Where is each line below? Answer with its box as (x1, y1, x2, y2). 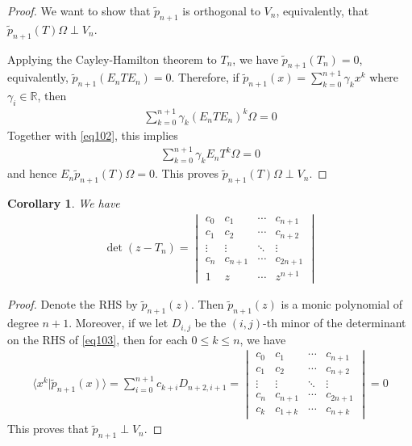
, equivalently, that (276, 2, 369, 19)
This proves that (7, 420, 89, 437)
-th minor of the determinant (263, 314, 406, 331)
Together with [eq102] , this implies (7, 127, 178, 144)
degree (7, 314, 39, 331)
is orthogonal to (182, 2, 260, 19)
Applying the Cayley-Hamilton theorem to (7, 50, 217, 67)
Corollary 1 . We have (7, 195, 120, 212)
